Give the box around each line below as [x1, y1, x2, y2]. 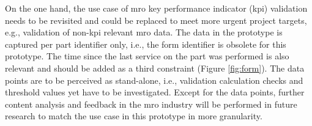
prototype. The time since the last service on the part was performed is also [5, 50, 289, 62]
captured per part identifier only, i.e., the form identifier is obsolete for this [5, 37, 286, 50]
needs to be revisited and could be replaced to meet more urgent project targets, [5, 13, 307, 26]
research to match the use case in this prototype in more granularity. [5, 109, 262, 122]
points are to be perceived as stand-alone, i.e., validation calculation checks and [5, 73, 303, 86]
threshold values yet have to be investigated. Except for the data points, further [5, 86, 305, 98]
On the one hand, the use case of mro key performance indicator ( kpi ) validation [5, 2, 308, 14]
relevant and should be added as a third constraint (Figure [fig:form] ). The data [5, 61, 305, 74]
